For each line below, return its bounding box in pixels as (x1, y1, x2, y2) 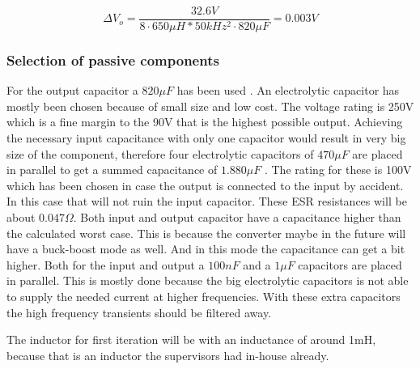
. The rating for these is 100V (264, 161, 412, 178)
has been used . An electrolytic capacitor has (176, 82, 400, 99)
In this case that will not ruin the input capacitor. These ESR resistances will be (6, 193, 407, 210)
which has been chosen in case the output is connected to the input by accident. (6, 176, 404, 193)
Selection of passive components (6, 49, 219, 70)
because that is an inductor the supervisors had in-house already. (6, 346, 329, 363)
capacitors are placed (298, 256, 402, 273)
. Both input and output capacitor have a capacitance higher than (73, 209, 401, 226)
